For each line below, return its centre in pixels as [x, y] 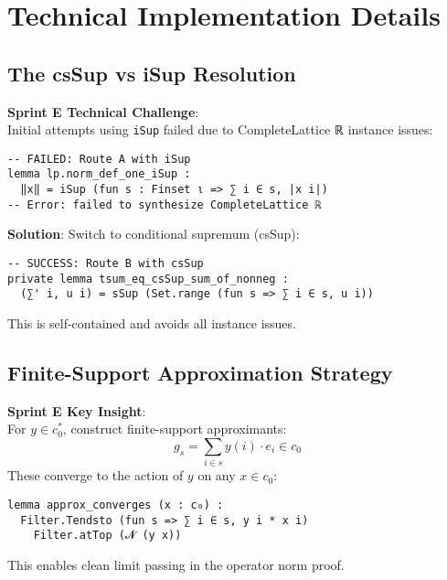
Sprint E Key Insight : [77, 410]
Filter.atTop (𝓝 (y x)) [107, 536]
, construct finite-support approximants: [175, 429]
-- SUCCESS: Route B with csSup [106, 264]
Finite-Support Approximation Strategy [200, 372]
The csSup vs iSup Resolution [152, 73]
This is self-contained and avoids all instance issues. [152, 323]
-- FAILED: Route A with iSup [99, 159]
